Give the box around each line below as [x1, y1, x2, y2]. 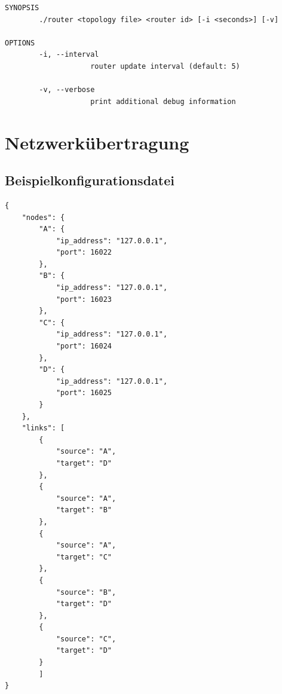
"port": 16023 [56, 295, 112, 304]
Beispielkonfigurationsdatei [5, 171, 174, 189]
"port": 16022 [56, 248, 112, 257]
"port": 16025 [56, 389, 112, 398]
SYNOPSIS [5, 4, 39, 12]
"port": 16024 [56, 342, 112, 351]
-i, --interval [39, 50, 99, 59]
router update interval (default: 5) [90, 62, 240, 71]
